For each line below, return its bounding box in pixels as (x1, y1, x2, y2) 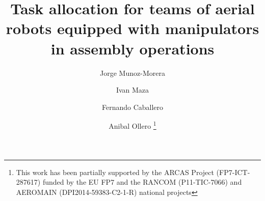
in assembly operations (50, 38, 215, 59)
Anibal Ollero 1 (109, 119, 156, 131)
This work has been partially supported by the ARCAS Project (16, 166, 214, 177)
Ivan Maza (116, 84, 149, 95)
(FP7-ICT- (216, 166, 250, 177)
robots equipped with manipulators (6, 18, 259, 39)
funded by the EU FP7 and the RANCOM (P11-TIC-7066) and (42, 177, 242, 187)
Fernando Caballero (101, 101, 164, 112)
